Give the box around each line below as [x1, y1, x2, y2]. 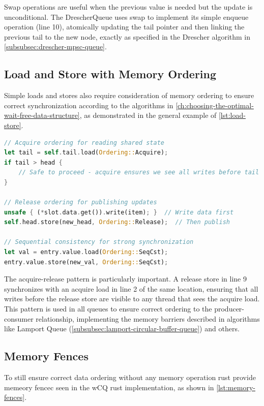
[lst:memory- [216, 382, 255, 392]
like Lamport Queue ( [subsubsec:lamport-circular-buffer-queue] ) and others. [4, 323, 240, 334]
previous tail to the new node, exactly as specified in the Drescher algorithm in [4, 31, 251, 42]
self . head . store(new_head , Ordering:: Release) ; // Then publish [4, 218, 230, 226]
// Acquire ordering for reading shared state [4, 139, 164, 146]
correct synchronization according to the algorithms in [4, 100, 173, 110]
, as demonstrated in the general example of [79, 110, 217, 120]
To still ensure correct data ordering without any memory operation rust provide [4, 372, 256, 383]
